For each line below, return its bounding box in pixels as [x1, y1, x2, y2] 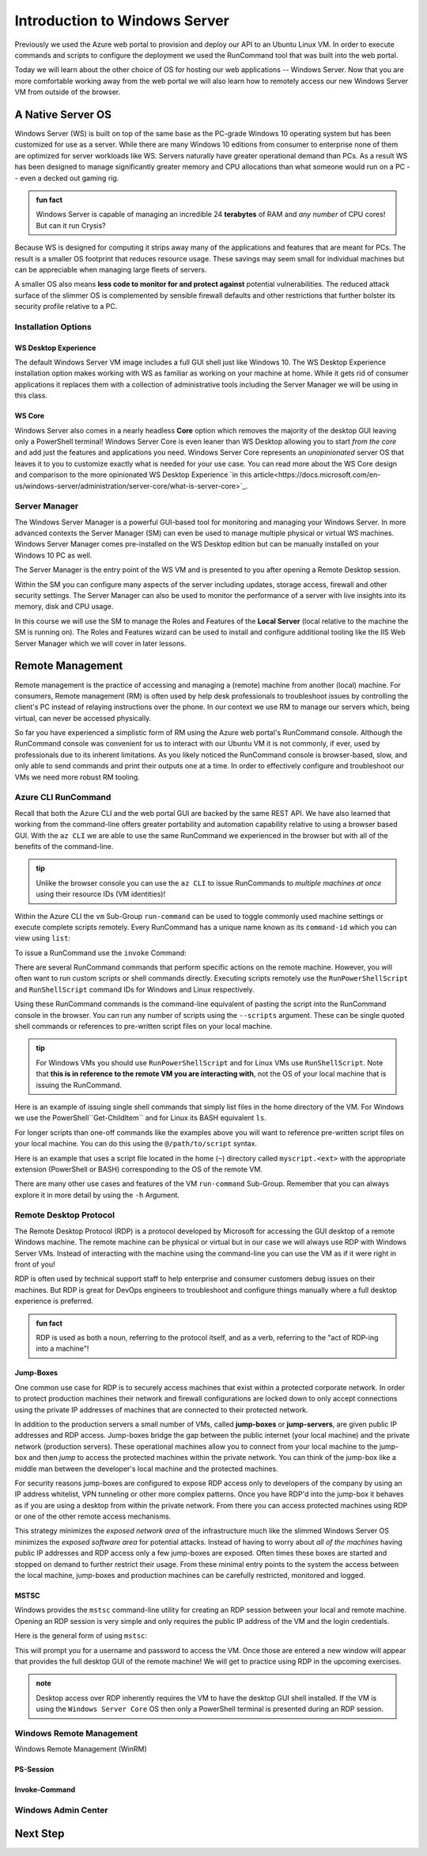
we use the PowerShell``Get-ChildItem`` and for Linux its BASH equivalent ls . [14, 1113, 267, 1122]
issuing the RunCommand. [36, 1080, 123, 1089]
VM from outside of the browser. [14, 87, 121, 97]
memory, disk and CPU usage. [14, 602, 114, 612]
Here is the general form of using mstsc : [14, 1631, 148, 1641]
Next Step [14, 1827, 65, 1840]
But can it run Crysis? [36, 220, 106, 230]
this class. [14, 391, 47, 400]
